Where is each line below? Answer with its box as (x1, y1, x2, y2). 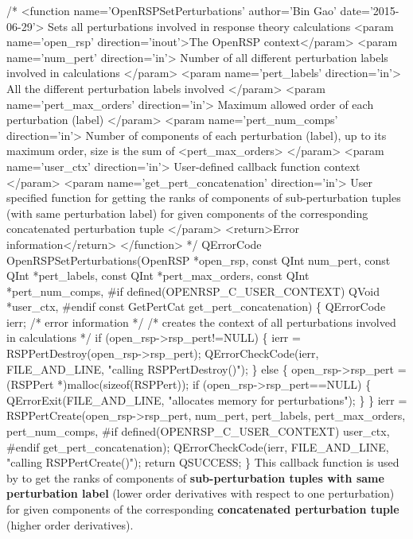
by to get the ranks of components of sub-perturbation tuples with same (6, 469, 384, 486)
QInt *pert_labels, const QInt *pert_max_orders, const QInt (6, 267, 310, 284)
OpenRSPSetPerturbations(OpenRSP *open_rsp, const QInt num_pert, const (6, 251, 391, 268)
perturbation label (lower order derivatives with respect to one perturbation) (6, 485, 395, 502)
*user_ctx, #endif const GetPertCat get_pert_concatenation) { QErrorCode (6, 298, 386, 315)
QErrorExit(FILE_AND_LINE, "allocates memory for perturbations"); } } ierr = (6, 391, 407, 408)
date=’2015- (340, 2, 399, 18)
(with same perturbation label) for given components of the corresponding (6, 204, 368, 221)
